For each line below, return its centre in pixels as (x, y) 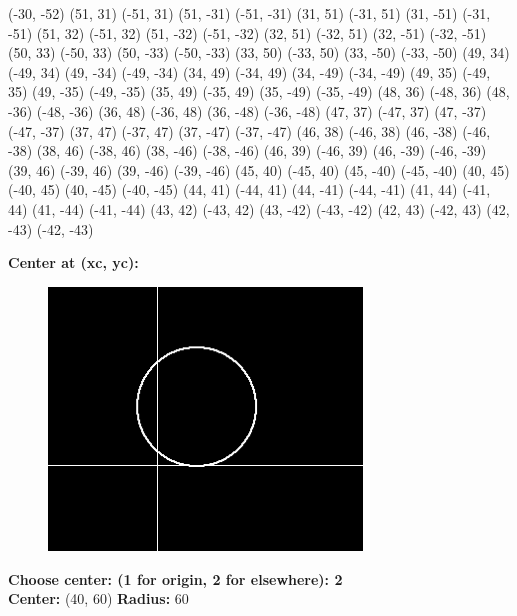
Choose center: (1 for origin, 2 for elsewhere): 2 (175, 578)
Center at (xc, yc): (73, 262)
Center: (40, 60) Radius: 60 (98, 598)
